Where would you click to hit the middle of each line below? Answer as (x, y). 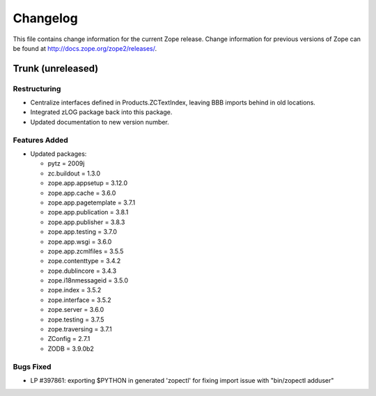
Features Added (41, 140)
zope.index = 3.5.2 (75, 290)
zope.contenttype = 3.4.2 (84, 261)
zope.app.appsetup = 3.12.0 (88, 183)
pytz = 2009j (66, 164)
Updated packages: (58, 154)
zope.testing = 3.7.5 (76, 319)
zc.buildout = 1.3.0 (74, 173)
